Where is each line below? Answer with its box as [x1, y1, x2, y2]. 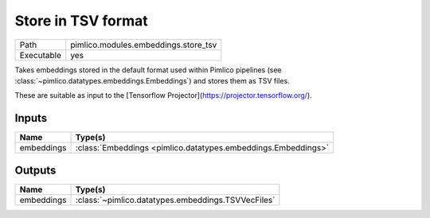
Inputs [14, 111, 48, 125]
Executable [19, 49, 61, 60]
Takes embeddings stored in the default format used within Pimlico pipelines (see [14, 64, 282, 75]
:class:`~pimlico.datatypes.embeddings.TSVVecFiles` [75, 194, 276, 205]
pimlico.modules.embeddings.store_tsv [70, 39, 217, 50]
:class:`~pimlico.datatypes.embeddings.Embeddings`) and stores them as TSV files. [14, 76, 290, 85]
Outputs [14, 163, 57, 177]
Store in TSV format [14, 12, 148, 29]
